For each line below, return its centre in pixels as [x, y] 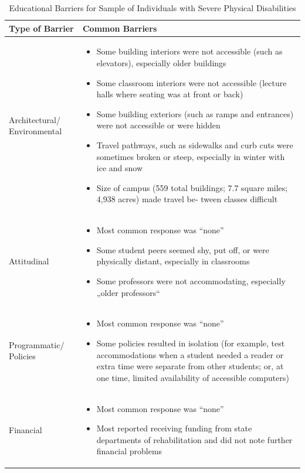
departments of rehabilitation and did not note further [194, 439]
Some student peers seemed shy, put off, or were [183, 249]
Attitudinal [29, 261]
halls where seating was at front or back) [170, 94]
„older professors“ [128, 292]
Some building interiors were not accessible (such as [189, 51]
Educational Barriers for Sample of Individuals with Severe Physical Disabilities [152, 8]
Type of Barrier [41, 28]
